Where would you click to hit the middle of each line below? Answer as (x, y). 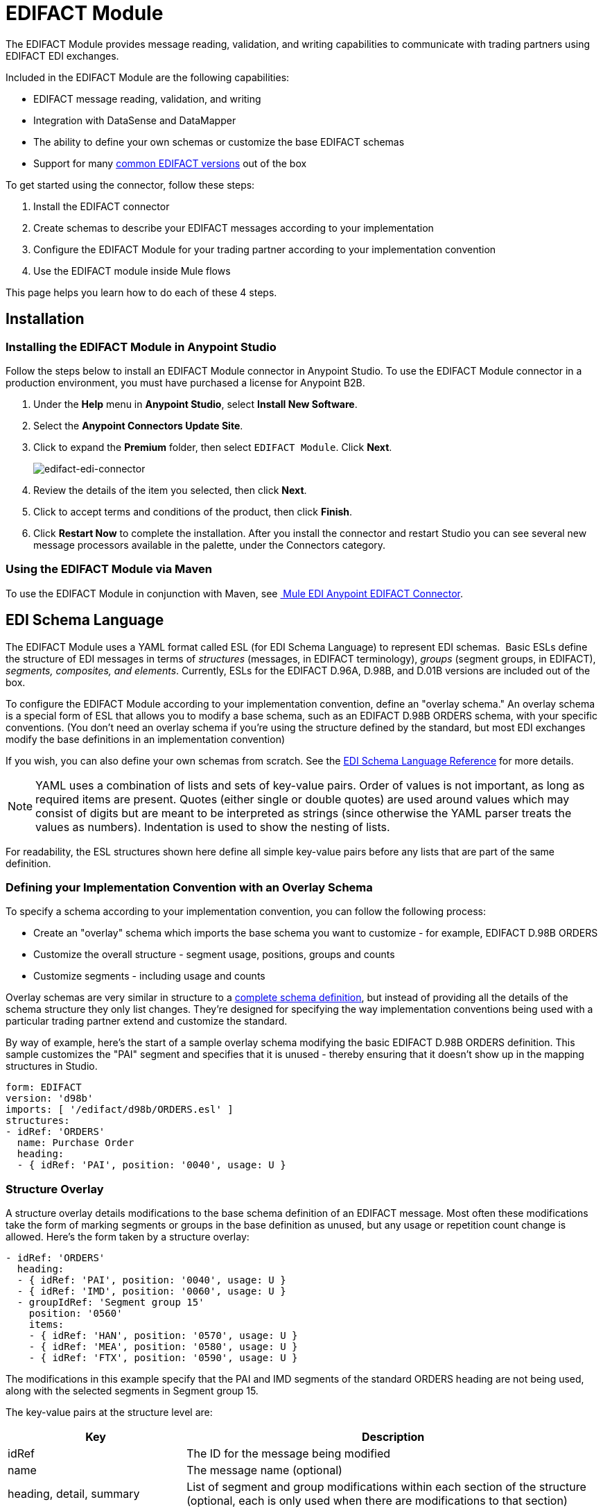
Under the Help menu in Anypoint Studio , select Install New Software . (195, 404)
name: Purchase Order (76, 1143)
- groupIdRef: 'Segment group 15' (111, 1303)
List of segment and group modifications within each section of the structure (386, 1487)
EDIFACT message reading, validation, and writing (147, 99)
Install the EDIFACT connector (102, 206)
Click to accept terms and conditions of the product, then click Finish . (193, 511)
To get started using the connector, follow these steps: (130, 185)
